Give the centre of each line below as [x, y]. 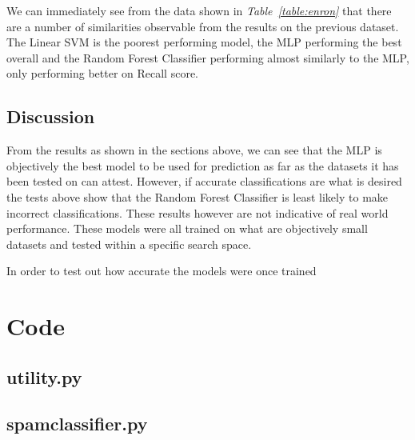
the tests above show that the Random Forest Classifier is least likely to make [198, 196]
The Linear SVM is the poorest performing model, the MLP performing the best [204, 42]
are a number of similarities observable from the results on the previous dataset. [203, 26]
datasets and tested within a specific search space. [129, 244]
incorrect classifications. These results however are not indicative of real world [198, 212]
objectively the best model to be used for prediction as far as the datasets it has [203, 165]
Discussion [51, 116]
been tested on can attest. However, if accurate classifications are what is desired [204, 181]
